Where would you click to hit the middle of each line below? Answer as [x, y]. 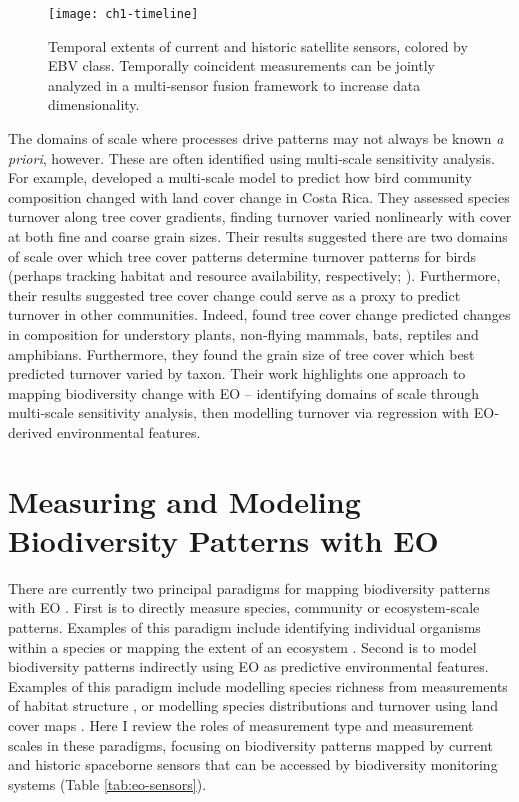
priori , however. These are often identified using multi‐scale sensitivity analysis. [251, 157]
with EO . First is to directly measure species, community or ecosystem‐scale [244, 607]
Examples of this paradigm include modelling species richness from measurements [258, 685]
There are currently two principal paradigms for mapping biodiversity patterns [249, 587]
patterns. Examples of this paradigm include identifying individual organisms [244, 627]
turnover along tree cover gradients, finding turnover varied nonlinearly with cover [260, 216]
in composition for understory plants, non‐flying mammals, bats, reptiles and [243, 333]
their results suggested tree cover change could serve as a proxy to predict [234, 294]
